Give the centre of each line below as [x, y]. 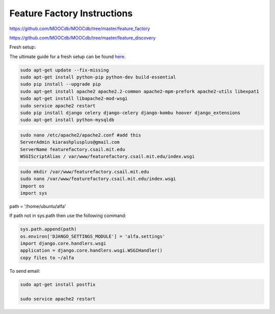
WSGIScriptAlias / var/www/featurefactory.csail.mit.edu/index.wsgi [107, 156]
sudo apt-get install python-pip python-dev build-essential [98, 77]
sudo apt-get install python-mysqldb [67, 120]
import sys [34, 193]
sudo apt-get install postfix [58, 284]
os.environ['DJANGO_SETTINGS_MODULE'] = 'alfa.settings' [93, 236]
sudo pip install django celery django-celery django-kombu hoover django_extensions [130, 113]
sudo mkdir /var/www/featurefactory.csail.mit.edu [85, 172]
